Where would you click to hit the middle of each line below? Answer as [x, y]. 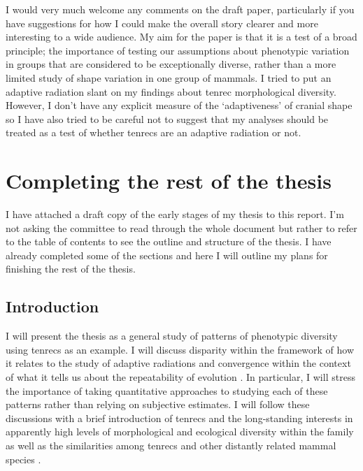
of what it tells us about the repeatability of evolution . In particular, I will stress [180, 377]
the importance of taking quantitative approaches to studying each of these [167, 390]
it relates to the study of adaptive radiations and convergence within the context [178, 363]
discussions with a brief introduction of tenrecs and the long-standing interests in [179, 418]
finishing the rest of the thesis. [71, 269]
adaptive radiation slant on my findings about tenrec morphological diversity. [171, 91]
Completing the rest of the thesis [169, 181]
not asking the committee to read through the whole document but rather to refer [181, 227]
